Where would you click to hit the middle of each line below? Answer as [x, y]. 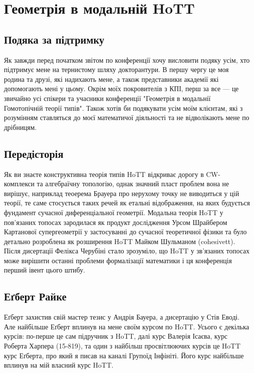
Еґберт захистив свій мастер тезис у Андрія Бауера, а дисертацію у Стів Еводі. [122, 317]
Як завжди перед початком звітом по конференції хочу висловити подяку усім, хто [127, 60]
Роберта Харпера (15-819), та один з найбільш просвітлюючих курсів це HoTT [122, 346]
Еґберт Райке [35, 296]
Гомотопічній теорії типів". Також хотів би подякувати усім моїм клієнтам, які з [123, 108]
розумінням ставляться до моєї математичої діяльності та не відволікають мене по [127, 117]
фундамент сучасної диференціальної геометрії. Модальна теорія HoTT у [114, 212]
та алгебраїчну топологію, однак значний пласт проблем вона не [133, 184]
